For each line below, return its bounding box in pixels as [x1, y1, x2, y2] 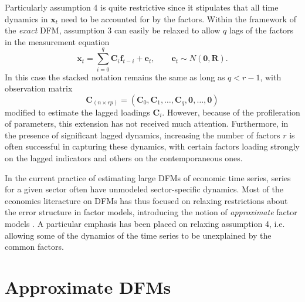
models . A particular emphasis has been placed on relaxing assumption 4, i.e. [5, 218, 285, 230]
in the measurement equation [5, 35, 110, 47]
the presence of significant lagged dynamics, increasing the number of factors [5, 128, 280, 141]
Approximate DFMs [5, 275, 171, 298]
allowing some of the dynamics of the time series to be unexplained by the [5, 229, 272, 241]
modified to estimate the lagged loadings [5, 106, 150, 118]
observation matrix [5, 82, 73, 94]
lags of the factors [229, 24, 294, 36]
